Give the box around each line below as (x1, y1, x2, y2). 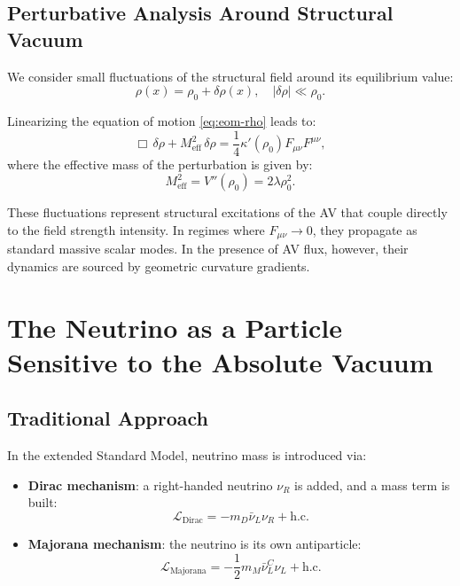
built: (27, 493, 58, 512)
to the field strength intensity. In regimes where (7, 220, 265, 238)
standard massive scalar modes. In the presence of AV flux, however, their (7, 239, 409, 258)
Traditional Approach (7, 404, 208, 432)
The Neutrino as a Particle (7, 309, 343, 345)
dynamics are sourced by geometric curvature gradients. (7, 256, 310, 275)
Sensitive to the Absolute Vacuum (7, 343, 433, 379)
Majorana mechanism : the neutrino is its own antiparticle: (27, 535, 362, 553)
